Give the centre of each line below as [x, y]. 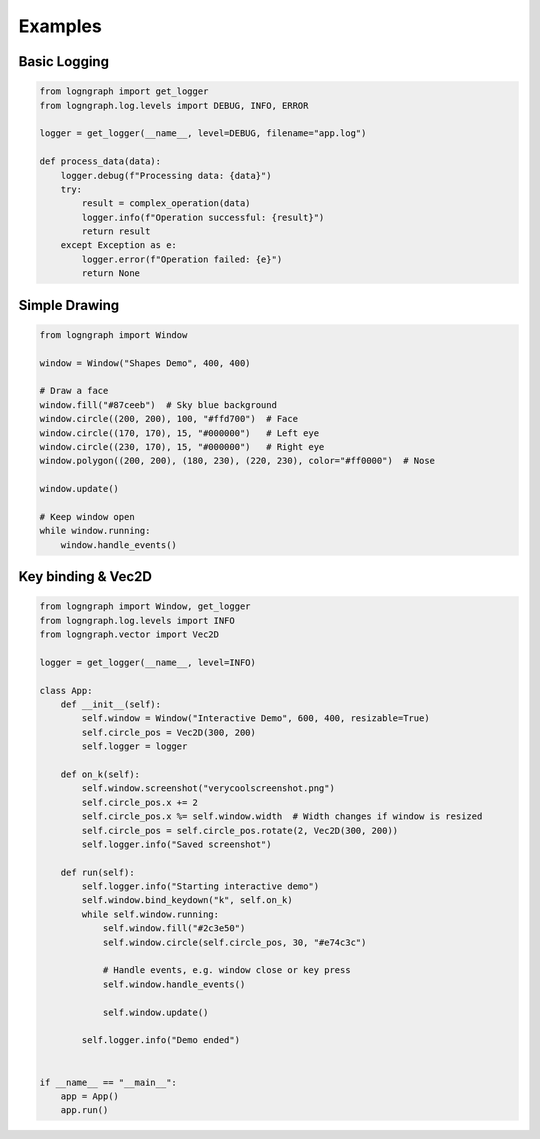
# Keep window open [87, 516]
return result [116, 231]
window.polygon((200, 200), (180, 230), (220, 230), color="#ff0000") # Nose [237, 461]
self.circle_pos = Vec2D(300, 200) [169, 732]
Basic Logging [64, 61]
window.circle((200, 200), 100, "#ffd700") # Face [169, 419]
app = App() [90, 1096]
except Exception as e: [118, 245]
